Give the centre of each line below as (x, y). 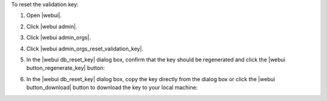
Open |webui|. (44, 16)
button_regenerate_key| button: (66, 68)
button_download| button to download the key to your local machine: (112, 88)
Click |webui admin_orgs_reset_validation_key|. (85, 49)
